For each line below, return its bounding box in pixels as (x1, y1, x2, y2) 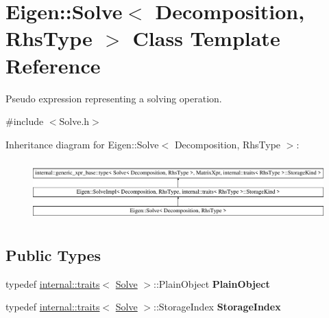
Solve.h (59, 114, 90, 128)
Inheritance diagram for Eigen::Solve (5, 137, 159, 151)
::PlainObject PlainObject (154, 276, 270, 291)
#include (5, 114, 44, 128)
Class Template (132, 24, 280, 52)
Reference (5, 51, 101, 79)
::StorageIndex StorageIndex (154, 299, 281, 314)
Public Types (5, 244, 101, 265)
